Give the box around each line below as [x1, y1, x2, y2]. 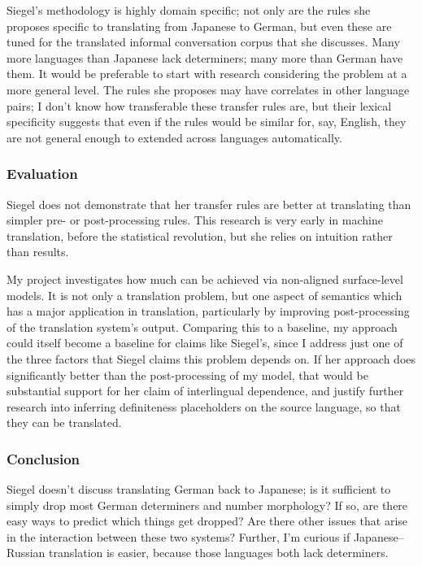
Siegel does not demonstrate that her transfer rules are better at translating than [7, 195, 411, 212]
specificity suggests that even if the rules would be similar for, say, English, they [7, 113, 407, 130]
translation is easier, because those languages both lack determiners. [49, 544, 389, 561]
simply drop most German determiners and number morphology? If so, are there [7, 496, 408, 513]
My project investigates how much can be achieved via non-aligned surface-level [7, 270, 403, 287]
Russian [7, 544, 46, 561]
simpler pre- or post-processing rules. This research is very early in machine [7, 211, 383, 229]
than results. [7, 243, 69, 260]
